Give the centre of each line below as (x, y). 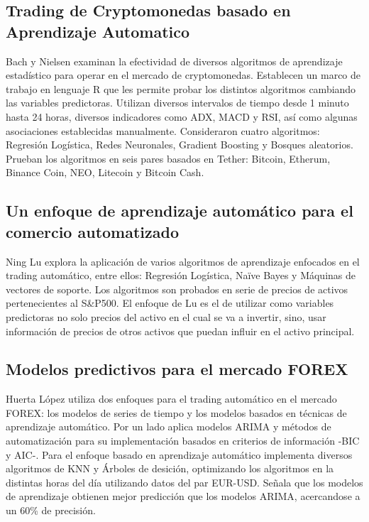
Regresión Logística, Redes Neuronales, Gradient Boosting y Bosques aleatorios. (180, 145)
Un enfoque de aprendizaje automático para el (180, 211)
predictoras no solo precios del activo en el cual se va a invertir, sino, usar (166, 316)
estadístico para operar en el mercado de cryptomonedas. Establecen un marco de (183, 75)
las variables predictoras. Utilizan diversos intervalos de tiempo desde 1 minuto (177, 103)
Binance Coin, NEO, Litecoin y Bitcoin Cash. (105, 172)
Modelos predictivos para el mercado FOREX (177, 369)
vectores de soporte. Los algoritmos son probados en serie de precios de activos (177, 289)
